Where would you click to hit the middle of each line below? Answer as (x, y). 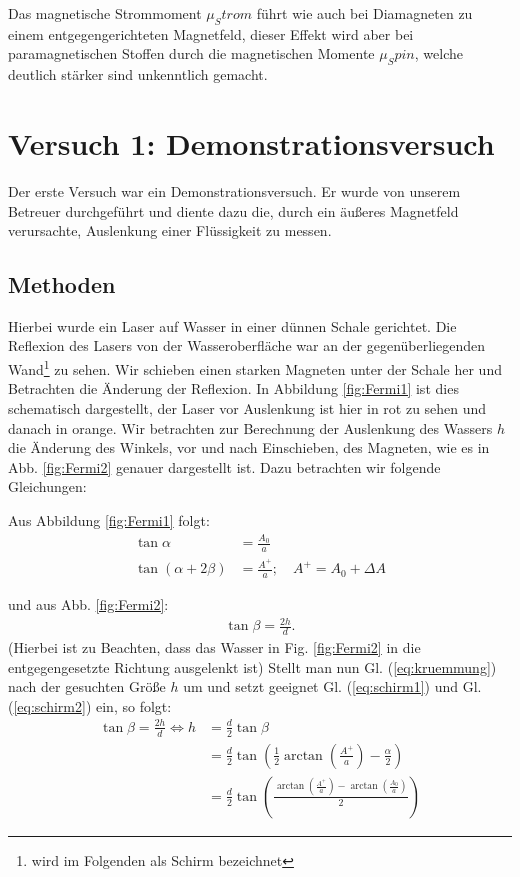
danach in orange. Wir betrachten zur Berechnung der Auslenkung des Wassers (250, 427)
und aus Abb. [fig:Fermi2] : (88, 604)
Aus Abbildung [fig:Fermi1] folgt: (109, 519)
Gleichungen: (47, 486)
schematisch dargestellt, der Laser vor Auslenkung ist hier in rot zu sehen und (247, 407)
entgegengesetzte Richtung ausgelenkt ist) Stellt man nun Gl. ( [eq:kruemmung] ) (252, 666)
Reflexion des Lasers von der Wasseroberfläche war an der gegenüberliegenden (247, 345)
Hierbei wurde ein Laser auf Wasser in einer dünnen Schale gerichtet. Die (232, 325)
